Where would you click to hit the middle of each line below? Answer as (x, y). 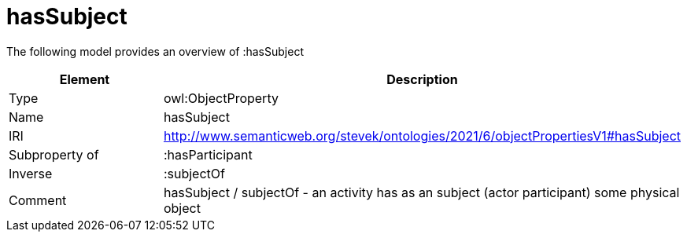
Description (422, 79)
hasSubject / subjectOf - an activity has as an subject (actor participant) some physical (421, 192)
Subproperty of (54, 154)
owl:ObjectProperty (221, 98)
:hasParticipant (208, 154)
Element (85, 79)
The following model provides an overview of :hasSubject (155, 51)
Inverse (31, 173)
